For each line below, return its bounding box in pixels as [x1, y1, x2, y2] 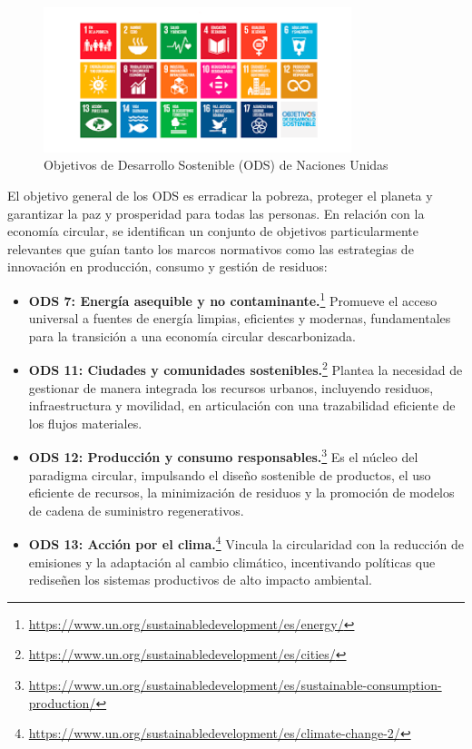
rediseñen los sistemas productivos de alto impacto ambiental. [28, 570, 372, 589]
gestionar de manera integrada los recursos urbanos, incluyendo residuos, [28, 378, 434, 397]
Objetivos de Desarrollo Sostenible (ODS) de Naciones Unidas [44, 155, 388, 174]
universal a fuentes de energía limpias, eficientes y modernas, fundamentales [28, 309, 451, 328]
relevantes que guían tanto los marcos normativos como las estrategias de [7, 239, 414, 258]
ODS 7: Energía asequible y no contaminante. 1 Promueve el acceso [28, 288, 438, 310]
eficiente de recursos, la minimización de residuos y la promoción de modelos [28, 483, 455, 502]
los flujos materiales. [28, 413, 143, 432]
